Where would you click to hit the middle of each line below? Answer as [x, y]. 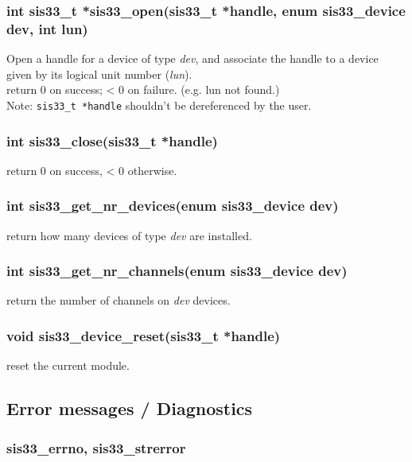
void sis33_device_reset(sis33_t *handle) [144, 335]
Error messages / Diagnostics [130, 408]
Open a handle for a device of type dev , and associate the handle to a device [192, 58]
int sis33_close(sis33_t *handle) [112, 140]
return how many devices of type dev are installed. [129, 235]
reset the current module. [68, 365]
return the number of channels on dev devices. [119, 300]
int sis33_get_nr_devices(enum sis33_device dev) [173, 206]
